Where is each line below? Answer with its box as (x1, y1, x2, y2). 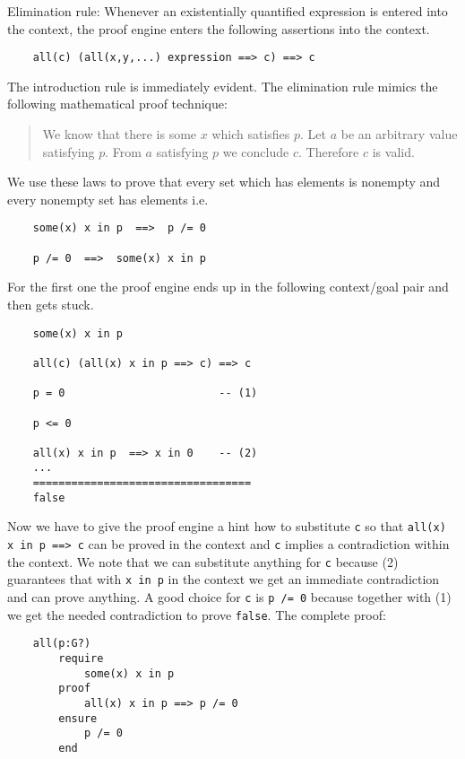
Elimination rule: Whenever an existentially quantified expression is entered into (7, 2, 448, 20)
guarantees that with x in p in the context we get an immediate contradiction (7, 570, 440, 589)
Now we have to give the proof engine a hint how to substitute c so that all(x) (7, 517, 446, 536)
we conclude (222, 142, 289, 161)
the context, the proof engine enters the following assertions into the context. (7, 19, 430, 38)
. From (105, 142, 142, 161)
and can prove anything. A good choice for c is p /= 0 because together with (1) (7, 588, 452, 606)
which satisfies (211, 125, 290, 144)
